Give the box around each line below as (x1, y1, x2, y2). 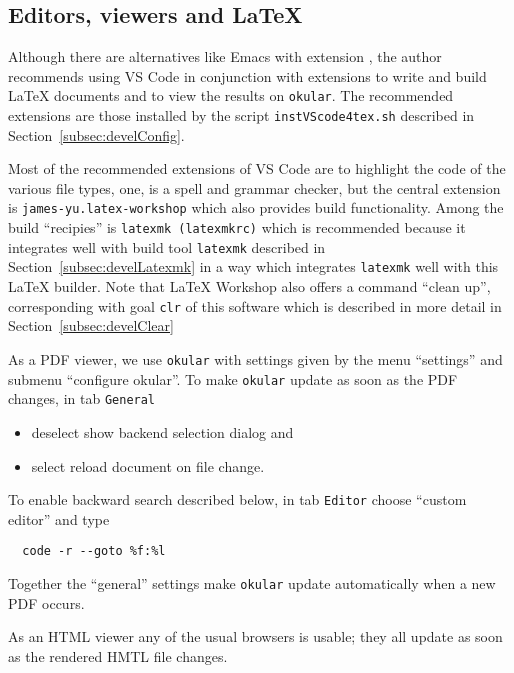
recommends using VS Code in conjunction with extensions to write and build (8, 65, 487, 86)
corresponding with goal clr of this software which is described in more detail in (8, 295, 502, 316)
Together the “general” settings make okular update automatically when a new (8, 573, 496, 594)
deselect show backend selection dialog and (31, 421, 294, 442)
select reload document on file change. (31, 455, 265, 476)
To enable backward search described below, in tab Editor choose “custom (8, 489, 467, 510)
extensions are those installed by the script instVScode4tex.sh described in (8, 105, 475, 126)
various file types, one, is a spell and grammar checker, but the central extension (8, 177, 501, 198)
